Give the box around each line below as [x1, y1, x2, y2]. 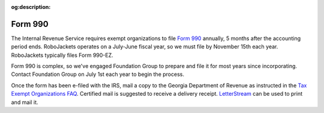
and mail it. [11, 99, 38, 106]
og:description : [11, 4, 51, 10]
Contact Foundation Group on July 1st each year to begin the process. [11, 71, 184, 78]
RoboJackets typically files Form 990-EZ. [11, 51, 113, 59]
